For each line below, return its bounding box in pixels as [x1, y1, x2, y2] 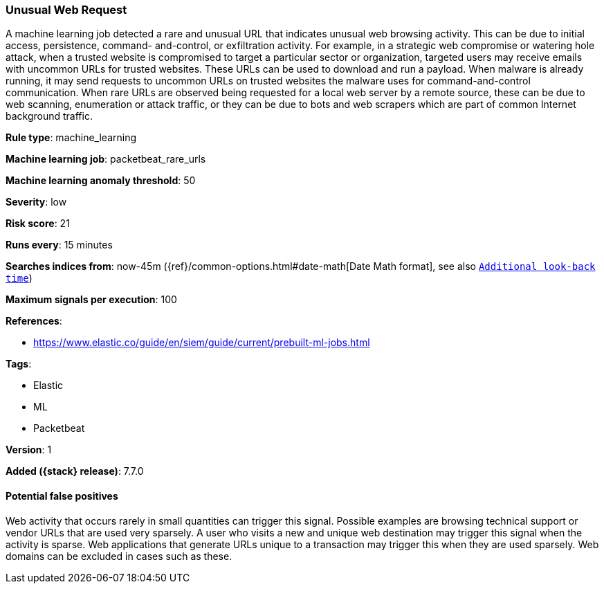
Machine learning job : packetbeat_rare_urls [6, 153, 206, 165]
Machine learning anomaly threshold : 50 [6, 174, 196, 187]
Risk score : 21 [6, 217, 70, 230]
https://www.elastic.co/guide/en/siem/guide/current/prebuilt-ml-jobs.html [33, 336, 370, 349]
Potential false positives [6, 489, 118, 502]
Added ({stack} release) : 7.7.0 [6, 465, 144, 478]
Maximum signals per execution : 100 [6, 293, 177, 306]
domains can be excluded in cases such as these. [6, 550, 232, 562]
